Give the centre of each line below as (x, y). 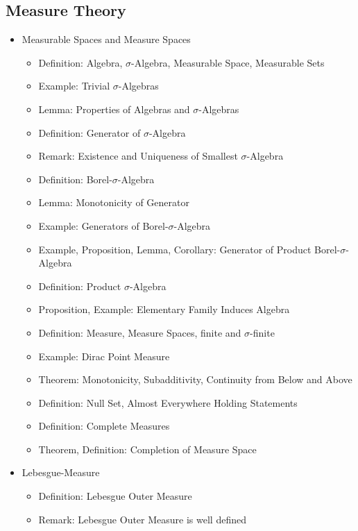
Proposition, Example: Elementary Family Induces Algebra (164, 309)
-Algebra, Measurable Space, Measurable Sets (228, 62)
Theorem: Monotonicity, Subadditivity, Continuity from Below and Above (195, 379)
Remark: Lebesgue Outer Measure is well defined (142, 519)
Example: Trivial (74, 86)
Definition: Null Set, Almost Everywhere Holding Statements (168, 402)
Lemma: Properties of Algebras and (114, 109)
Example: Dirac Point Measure (104, 356)
